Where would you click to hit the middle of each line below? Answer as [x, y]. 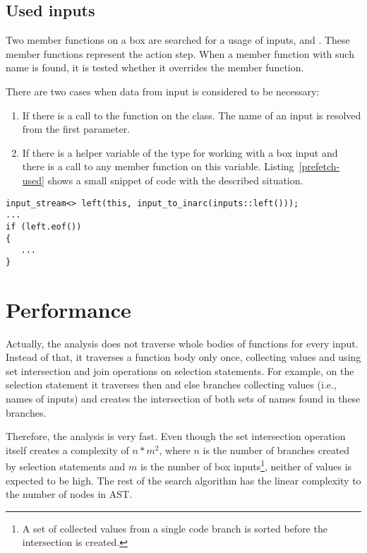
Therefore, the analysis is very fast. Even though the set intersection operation [176, 436]
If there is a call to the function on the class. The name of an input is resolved [192, 115]
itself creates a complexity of [67, 450]
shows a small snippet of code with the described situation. [175, 180]
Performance [68, 309]
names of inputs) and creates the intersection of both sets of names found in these [183, 398]
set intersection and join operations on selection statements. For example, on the [180, 370]
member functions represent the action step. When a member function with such [180, 53]
